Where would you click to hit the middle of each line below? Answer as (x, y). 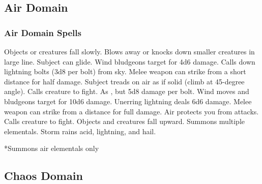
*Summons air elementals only (52, 148)
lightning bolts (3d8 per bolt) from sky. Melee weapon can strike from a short (125, 71)
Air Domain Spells (43, 32)
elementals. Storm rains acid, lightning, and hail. (80, 131)
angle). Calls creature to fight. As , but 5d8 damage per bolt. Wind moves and (127, 91)
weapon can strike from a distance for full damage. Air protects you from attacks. (132, 111)
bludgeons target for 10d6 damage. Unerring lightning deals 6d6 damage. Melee (128, 101)
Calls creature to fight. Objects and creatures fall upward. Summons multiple (125, 121)
